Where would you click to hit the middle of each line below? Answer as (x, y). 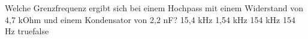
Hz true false (27, 31)
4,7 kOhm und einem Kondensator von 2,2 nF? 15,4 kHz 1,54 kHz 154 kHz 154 (150, 19)
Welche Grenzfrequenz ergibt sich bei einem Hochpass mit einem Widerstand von (154, 8)
